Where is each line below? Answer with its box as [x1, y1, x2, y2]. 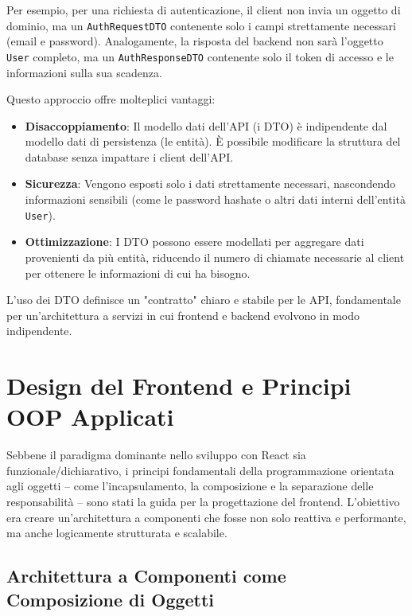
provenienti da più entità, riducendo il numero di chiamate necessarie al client [25, 248, 405, 265]
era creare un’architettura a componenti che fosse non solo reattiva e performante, [6, 509, 406, 525]
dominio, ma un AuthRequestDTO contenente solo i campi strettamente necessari [6, 17, 396, 33]
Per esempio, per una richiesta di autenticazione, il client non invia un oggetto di [6, 2, 401, 18]
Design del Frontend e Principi [6, 369, 352, 402]
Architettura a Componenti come [6, 563, 286, 588]
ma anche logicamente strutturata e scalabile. [6, 524, 227, 541]
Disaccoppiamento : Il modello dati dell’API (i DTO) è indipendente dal [25, 117, 387, 134]
